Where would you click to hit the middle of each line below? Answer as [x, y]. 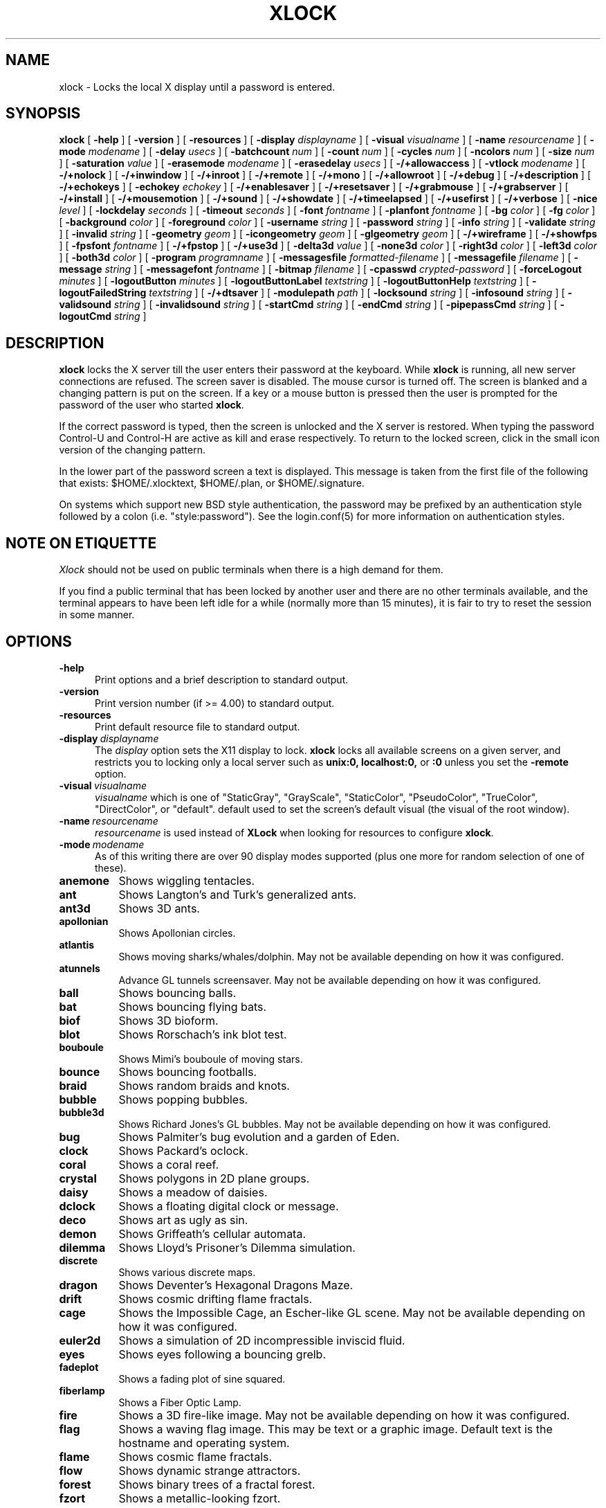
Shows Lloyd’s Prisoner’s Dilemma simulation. [237, 1247]
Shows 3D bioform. [168, 1020]
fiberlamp [82, 1390]
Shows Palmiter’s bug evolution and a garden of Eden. [259, 1137]
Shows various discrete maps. [187, 1272]
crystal [78, 1178]
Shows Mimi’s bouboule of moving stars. [211, 1059]
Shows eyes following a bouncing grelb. [222, 1354]
